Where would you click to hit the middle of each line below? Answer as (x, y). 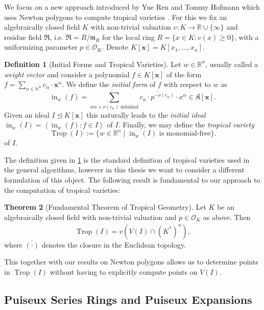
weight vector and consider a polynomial (67, 74)
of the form (184, 74)
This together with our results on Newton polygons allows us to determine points (131, 262)
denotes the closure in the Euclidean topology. (114, 244)
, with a (247, 37)
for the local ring (128, 37)
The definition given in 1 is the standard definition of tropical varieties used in (127, 159)
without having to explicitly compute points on (124, 271)
